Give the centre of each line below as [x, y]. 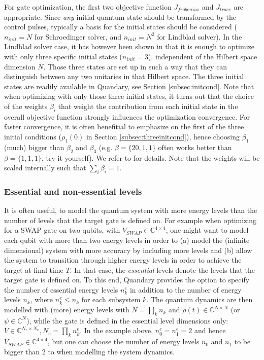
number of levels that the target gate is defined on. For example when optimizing [130, 220]
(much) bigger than [34, 147]
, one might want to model [207, 230]
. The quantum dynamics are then [200, 299]
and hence [210, 330]
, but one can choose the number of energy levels [123, 341]
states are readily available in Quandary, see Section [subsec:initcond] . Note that [129, 86]
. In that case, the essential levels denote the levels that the [162, 269]
